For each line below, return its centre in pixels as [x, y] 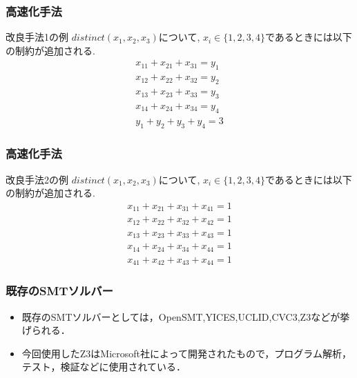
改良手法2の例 [37, 179]
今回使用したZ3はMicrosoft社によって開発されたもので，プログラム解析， [186, 353]
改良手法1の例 [37, 37]
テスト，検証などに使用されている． [104, 367]
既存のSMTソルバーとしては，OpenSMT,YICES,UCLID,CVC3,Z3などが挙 [186, 316]
